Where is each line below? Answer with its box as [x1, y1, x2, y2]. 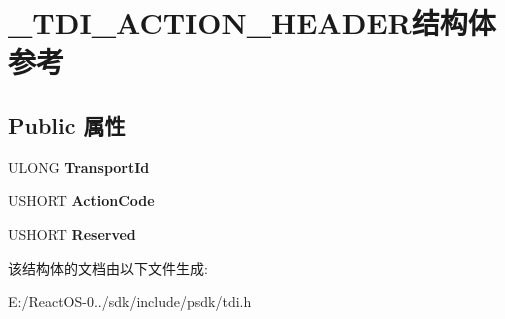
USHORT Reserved [8, 223, 136, 244]
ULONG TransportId [8, 156, 150, 177]
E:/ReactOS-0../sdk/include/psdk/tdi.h [8, 291, 252, 312]
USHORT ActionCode [8, 190, 155, 211]
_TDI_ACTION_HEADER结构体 [8, 2, 496, 43]
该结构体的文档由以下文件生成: [8, 257, 208, 278]
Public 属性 [8, 109, 126, 140]
